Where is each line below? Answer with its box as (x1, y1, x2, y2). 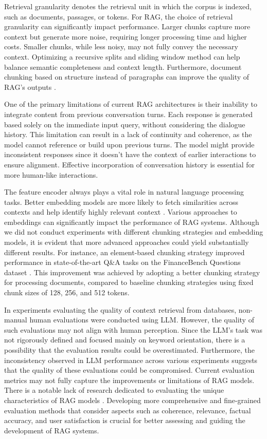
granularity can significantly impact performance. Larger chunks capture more (4, 21, 251, 32)
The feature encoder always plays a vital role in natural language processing (4, 186, 244, 197)
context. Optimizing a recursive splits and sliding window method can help (4, 51, 240, 62)
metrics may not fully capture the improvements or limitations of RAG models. (4, 374, 255, 385)
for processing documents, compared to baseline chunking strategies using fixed (4, 277, 254, 288)
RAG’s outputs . (4, 81, 56, 92)
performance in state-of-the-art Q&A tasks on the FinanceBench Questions (4, 257, 241, 268)
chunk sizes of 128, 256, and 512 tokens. (4, 287, 130, 298)
